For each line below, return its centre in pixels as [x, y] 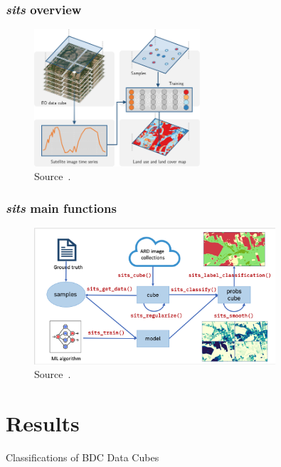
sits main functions [61, 208]
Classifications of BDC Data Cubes [83, 457]
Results [43, 423]
